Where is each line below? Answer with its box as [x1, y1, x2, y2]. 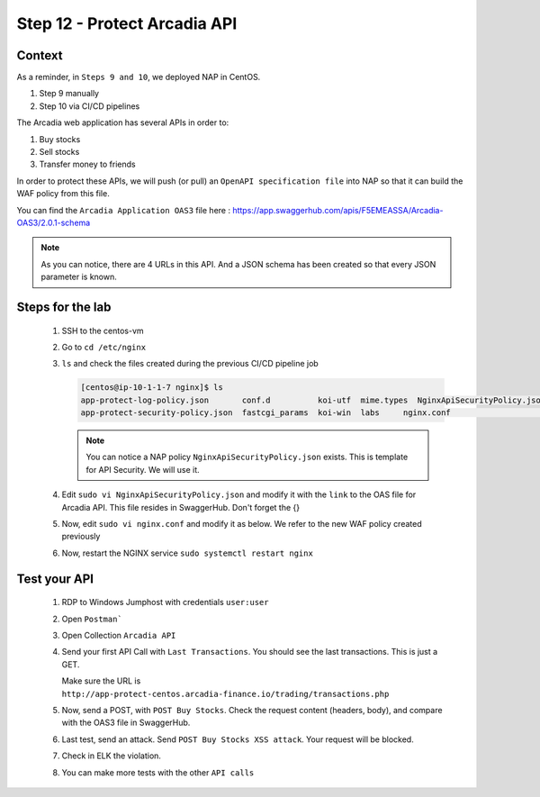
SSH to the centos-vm [61, 325, 144, 336]
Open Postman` [61, 613, 123, 624]
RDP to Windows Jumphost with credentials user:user [61, 597, 269, 608]
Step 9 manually [39, 88, 99, 99]
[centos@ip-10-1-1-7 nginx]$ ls [80, 383, 224, 393]
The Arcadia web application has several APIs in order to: [16, 117, 229, 128]
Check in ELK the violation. [61, 750, 162, 761]
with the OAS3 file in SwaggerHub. [61, 717, 191, 729]
